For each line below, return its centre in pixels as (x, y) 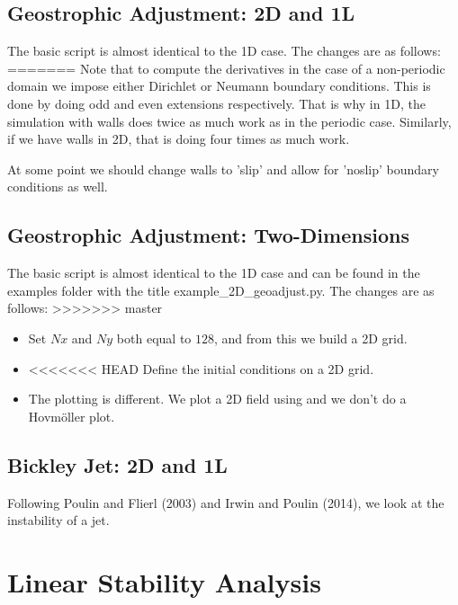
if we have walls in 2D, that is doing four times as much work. (179, 139)
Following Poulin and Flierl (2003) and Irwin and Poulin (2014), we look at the (226, 502)
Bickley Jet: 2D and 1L (117, 464)
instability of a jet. (58, 520)
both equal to (154, 338)
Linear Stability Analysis (164, 581)
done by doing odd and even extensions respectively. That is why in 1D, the (216, 103)
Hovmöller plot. (72, 416)
